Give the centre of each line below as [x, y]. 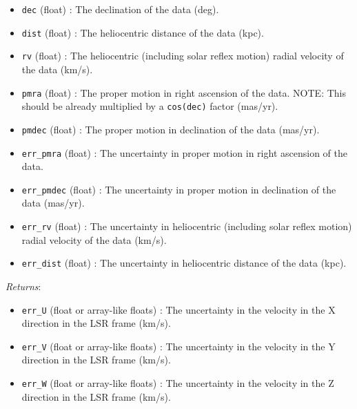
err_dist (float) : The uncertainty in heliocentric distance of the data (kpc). [184, 263]
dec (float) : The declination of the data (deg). [120, 9]
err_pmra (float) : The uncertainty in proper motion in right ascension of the [184, 152]
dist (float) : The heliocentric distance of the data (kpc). [143, 32]
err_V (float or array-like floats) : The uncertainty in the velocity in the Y [178, 346]
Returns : [23, 286]
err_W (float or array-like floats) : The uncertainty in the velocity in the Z [178, 383]
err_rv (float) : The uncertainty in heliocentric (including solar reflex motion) [187, 226]
